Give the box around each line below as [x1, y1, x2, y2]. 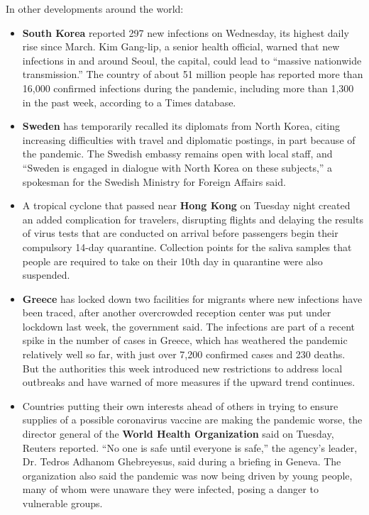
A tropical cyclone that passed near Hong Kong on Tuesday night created [22, 198, 351, 213]
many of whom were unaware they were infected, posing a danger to [22, 482, 319, 497]
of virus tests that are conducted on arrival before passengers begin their [22, 226, 338, 240]
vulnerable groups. [22, 496, 103, 510]
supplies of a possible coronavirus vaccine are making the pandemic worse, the [22, 412, 363, 427]
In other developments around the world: [6, 1, 184, 16]
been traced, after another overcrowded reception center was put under [22, 305, 331, 320]
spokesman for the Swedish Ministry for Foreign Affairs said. [22, 174, 286, 189]
